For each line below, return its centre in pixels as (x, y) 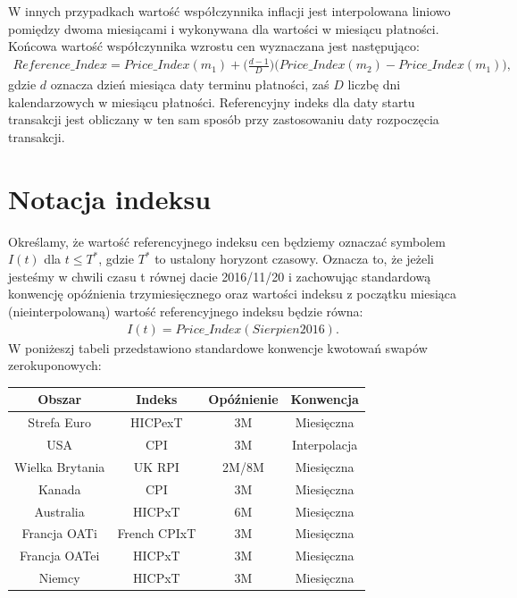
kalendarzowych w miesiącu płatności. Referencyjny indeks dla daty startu (212, 101)
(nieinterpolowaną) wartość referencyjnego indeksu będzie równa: (186, 312)
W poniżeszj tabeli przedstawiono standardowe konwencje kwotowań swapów (218, 347)
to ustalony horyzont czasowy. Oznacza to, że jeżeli (294, 259)
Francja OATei (60, 556)
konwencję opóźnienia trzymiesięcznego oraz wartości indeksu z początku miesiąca (233, 294)
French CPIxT (157, 533)
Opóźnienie (243, 399)
